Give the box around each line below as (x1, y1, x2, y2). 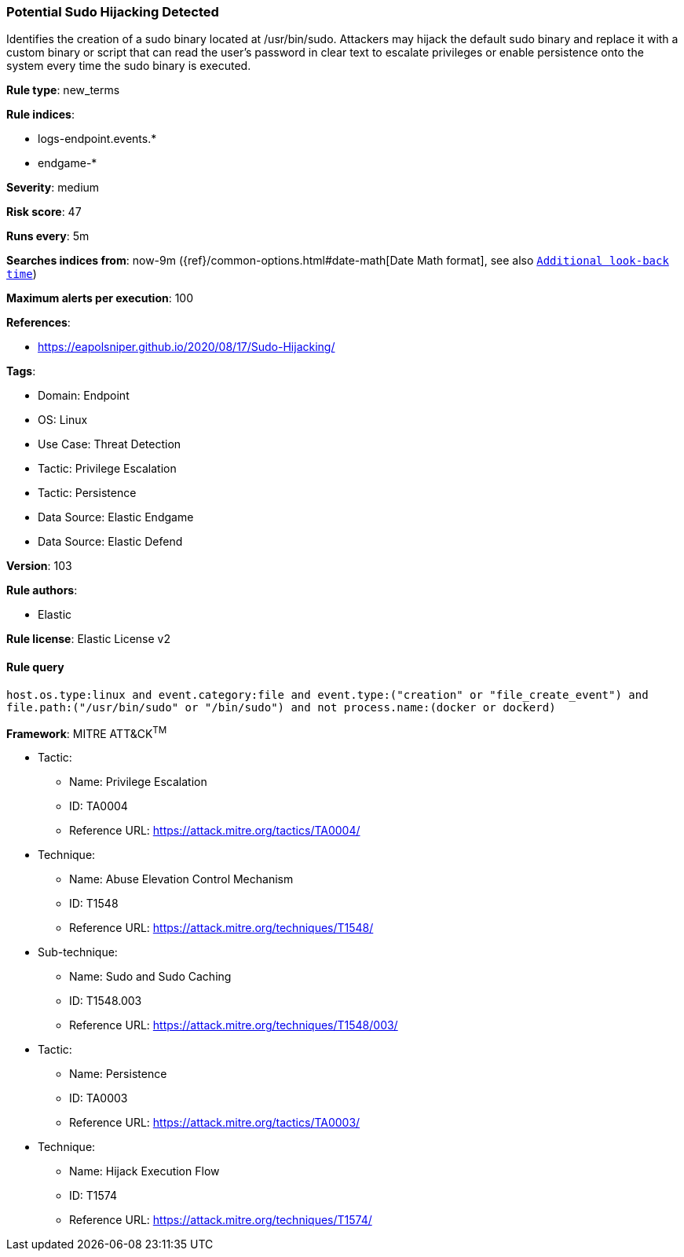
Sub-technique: (38, 945, 118, 959)
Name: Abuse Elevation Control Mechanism (69, 872, 294, 886)
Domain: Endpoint (38, 389, 130, 403)
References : (6, 316, 71, 330)
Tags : (6, 364, 36, 378)
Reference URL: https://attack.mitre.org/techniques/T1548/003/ (69, 1018, 398, 1032)
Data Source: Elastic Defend (38, 535, 183, 549)
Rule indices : (6, 108, 75, 122)
